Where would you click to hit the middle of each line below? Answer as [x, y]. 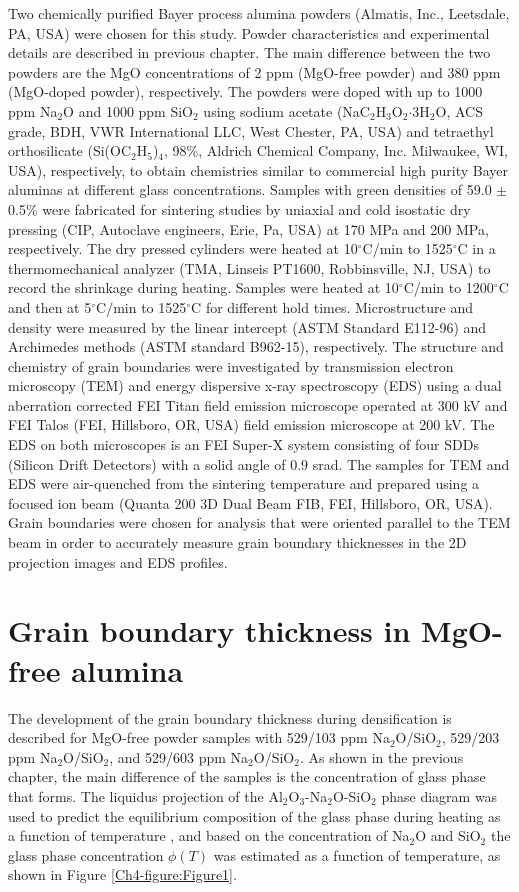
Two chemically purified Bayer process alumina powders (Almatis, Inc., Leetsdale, [259, 13]
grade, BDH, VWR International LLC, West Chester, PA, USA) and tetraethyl [251, 130]
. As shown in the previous [381, 756]
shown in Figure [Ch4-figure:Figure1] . [122, 874]
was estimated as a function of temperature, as [357, 854]
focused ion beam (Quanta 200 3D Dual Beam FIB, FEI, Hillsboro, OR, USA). [250, 502]
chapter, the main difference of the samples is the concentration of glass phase [247, 776]
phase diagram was [439, 795]
